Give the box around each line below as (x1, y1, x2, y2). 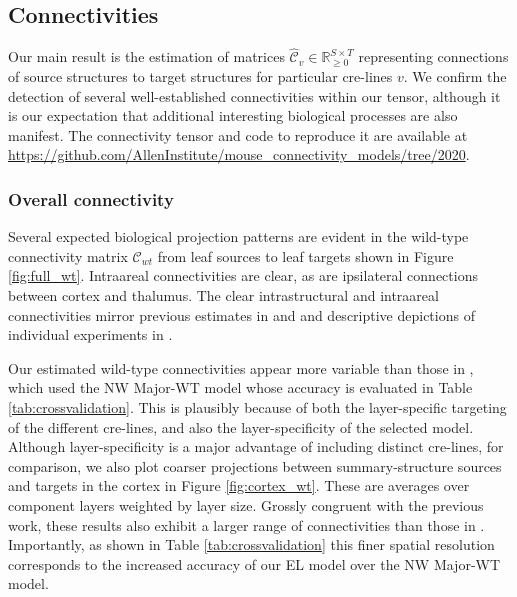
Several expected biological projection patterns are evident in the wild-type (8, 226, 469, 247)
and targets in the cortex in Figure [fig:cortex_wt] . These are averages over (8, 475, 470, 496)
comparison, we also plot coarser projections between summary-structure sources (8, 455, 502, 476)
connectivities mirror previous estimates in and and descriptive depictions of (8, 304, 475, 325)
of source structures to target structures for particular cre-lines (8, 66, 393, 87)
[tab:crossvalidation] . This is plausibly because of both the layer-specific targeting (8, 396, 507, 417)
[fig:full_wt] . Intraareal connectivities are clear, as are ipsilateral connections (8, 265, 478, 286)
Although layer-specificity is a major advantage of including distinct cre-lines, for (8, 436, 504, 457)
